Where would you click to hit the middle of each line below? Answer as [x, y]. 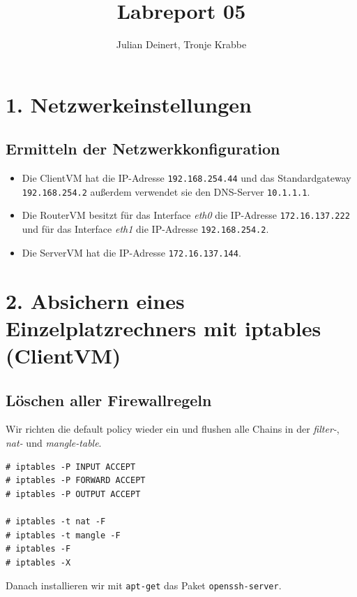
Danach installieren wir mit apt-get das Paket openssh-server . [144, 585]
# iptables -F [38, 549]
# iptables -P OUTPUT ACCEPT [73, 494]
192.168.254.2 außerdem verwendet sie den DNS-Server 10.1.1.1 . [166, 191]
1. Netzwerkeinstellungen [129, 104]
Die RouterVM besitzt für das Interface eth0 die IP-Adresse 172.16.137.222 [186, 215]
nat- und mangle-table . [54, 442]
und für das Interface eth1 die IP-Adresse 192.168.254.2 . [145, 229]
